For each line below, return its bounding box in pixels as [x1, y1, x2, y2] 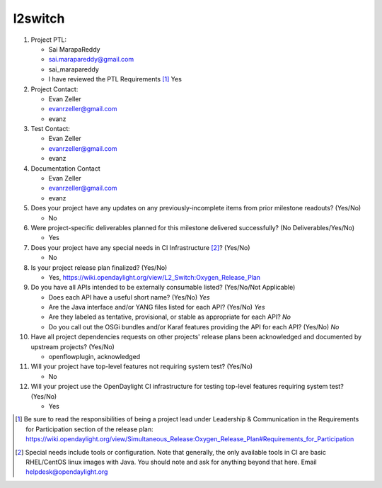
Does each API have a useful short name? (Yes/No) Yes [48, 293, 210, 301]
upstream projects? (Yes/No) [30, 342, 115, 351]
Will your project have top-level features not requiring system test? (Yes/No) [30, 362, 253, 371]
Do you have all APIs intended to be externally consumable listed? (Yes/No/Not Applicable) [30, 283, 296, 292]
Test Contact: [30, 125, 71, 133]
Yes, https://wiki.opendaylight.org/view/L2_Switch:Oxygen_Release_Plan [48, 273, 261, 281]
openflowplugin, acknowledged [48, 353, 141, 361]
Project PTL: [30, 35, 67, 44]
